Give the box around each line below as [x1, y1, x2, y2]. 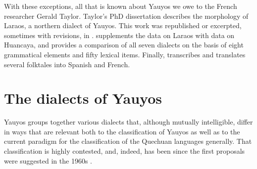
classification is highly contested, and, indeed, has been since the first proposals [4, 146, 245, 156]
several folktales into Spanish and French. [4, 59, 130, 69]
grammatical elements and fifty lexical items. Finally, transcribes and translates [4, 49, 246, 59]
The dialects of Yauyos [4, 88, 162, 108]
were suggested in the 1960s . [4, 155, 92, 166]
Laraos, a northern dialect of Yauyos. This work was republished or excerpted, [4, 20, 242, 31]
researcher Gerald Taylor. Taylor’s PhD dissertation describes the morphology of [4, 10, 249, 21]
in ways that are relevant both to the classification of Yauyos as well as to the [4, 126, 240, 136]
